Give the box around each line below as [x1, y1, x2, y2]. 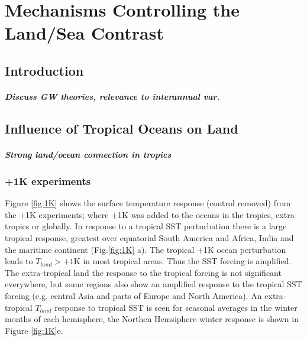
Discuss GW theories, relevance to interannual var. [5, 90, 220, 102]
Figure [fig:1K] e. [5, 324, 63, 336]
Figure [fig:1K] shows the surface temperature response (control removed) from [5, 197, 291, 209]
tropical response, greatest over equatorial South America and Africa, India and [5, 231, 294, 243]
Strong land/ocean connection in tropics [5, 148, 172, 160]
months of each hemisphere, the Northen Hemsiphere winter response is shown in [5, 313, 299, 325]
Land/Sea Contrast [5, 21, 164, 45]
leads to [5, 255, 33, 267]
